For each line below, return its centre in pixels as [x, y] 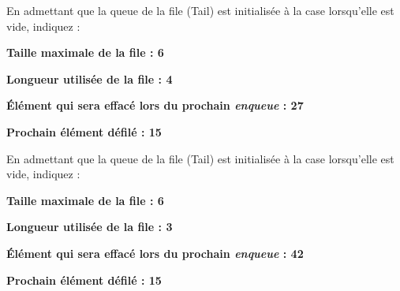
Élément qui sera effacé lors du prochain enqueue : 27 [155, 105]
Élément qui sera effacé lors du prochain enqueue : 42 [155, 253]
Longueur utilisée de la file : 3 [90, 227]
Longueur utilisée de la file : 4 [90, 78]
